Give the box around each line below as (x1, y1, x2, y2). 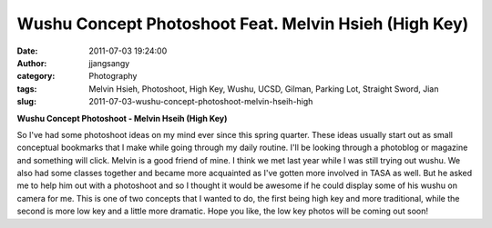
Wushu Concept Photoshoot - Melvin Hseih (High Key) (16, 113, 228, 124)
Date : (16, 45, 38, 56)
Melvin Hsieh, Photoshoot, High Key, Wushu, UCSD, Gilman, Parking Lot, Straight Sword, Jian (88, 83, 439, 94)
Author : (16, 57, 47, 68)
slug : (16, 96, 36, 107)
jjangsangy (88, 57, 130, 68)
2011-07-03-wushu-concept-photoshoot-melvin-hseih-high (88, 96, 313, 107)
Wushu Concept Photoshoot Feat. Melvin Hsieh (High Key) (16, 14, 469, 34)
